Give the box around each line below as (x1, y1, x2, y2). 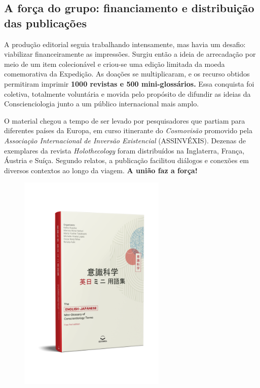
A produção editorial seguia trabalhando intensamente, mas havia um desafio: (4, 38, 246, 49)
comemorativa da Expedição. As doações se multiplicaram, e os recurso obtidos (4, 68, 250, 79)
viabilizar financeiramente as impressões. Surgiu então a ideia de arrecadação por (4, 49, 256, 59)
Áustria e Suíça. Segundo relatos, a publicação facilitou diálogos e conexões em (4, 155, 249, 166)
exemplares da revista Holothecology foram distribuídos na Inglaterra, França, (4, 145, 245, 156)
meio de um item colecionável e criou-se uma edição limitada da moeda (4, 58, 225, 69)
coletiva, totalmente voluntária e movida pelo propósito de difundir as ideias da (4, 88, 251, 99)
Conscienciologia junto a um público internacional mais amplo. (4, 98, 199, 109)
